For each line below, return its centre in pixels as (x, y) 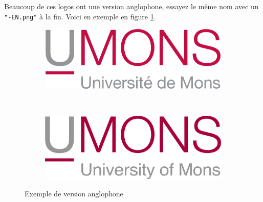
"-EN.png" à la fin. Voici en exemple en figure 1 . (80, 16)
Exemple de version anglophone (74, 193)
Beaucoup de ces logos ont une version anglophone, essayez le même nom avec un (131, 6)
